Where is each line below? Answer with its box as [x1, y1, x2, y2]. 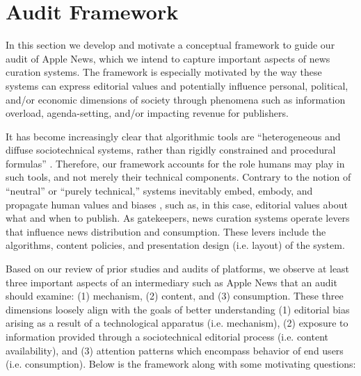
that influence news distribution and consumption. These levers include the [6, 224, 326, 238]
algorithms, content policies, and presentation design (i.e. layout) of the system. [6, 238, 345, 252]
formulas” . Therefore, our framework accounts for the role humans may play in [6, 156, 345, 170]
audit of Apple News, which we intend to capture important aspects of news [6, 51, 330, 65]
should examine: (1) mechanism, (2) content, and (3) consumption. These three [6, 288, 344, 303]
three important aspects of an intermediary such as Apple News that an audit [6, 275, 337, 289]
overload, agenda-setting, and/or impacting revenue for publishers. [6, 106, 289, 120]
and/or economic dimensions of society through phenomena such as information [6, 92, 346, 106]
